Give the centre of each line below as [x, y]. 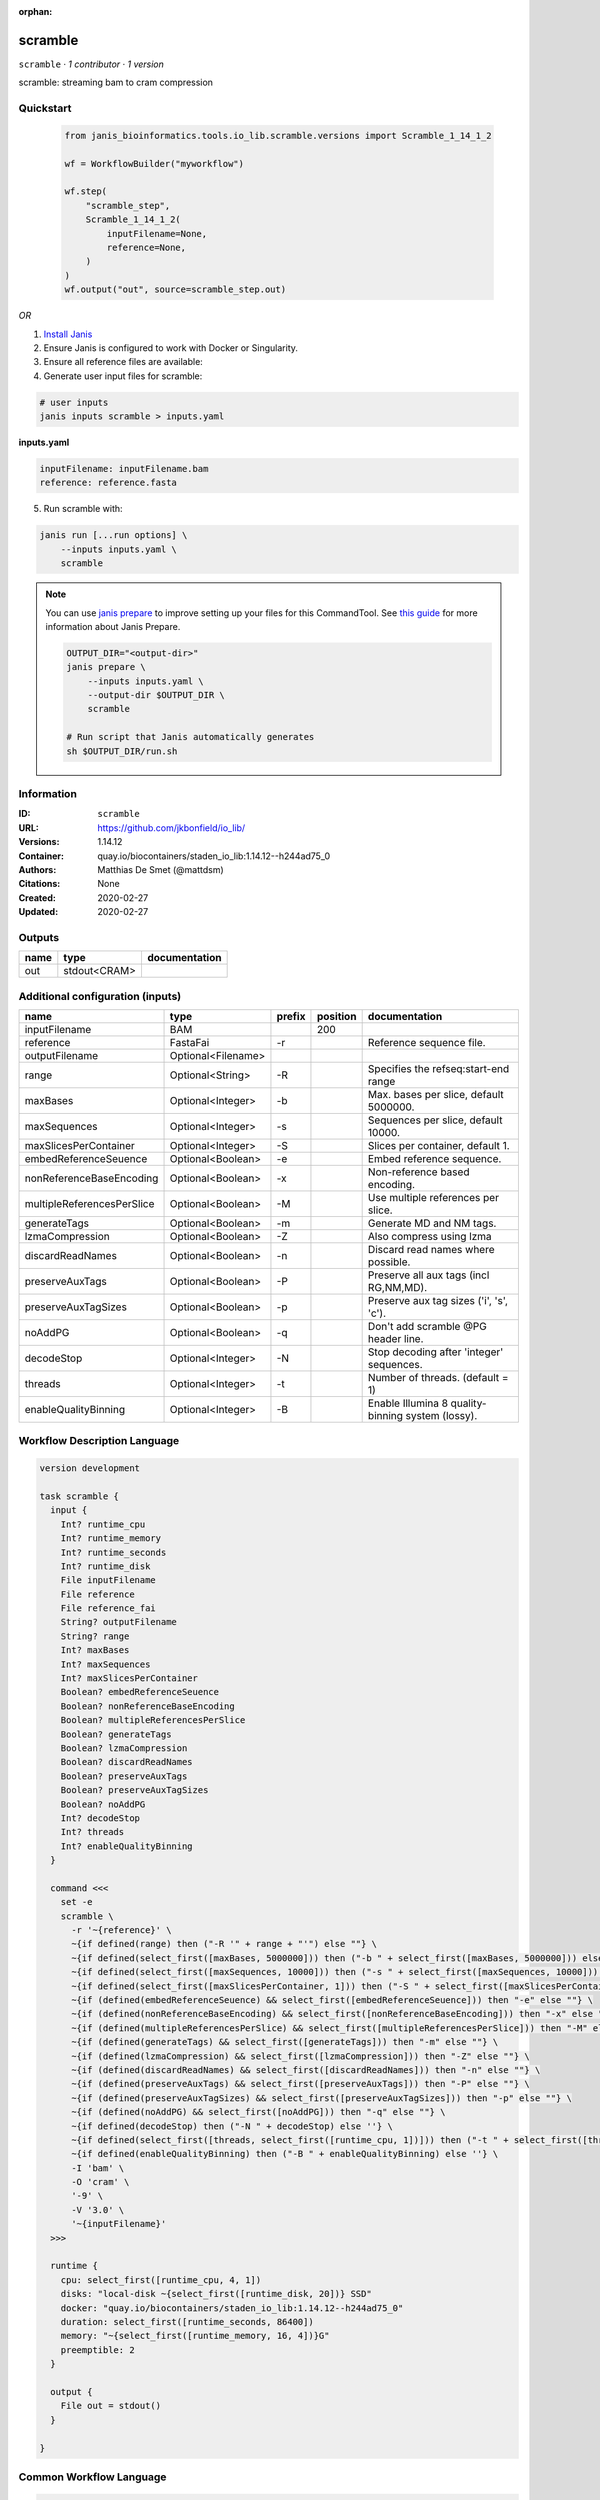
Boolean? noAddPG [103, 1804]
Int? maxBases [95, 1650]
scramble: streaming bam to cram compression [116, 82]
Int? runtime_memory [111, 1538]
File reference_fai [108, 1608]
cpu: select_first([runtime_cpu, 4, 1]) [161, 2279]
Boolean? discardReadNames [127, 1762]
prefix [291, 1017]
